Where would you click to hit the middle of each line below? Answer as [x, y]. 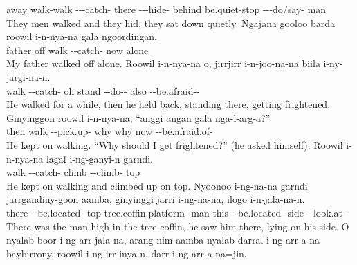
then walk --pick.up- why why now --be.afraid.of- [110, 131]
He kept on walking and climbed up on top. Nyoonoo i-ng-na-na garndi [157, 185]
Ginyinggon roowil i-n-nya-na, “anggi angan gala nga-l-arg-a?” [138, 117]
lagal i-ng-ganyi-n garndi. [100, 158]
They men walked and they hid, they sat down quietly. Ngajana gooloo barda [171, 22]
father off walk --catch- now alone [77, 49]
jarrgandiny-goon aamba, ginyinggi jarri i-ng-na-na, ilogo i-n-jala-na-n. [156, 199]
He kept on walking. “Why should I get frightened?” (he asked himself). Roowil [175, 144]
